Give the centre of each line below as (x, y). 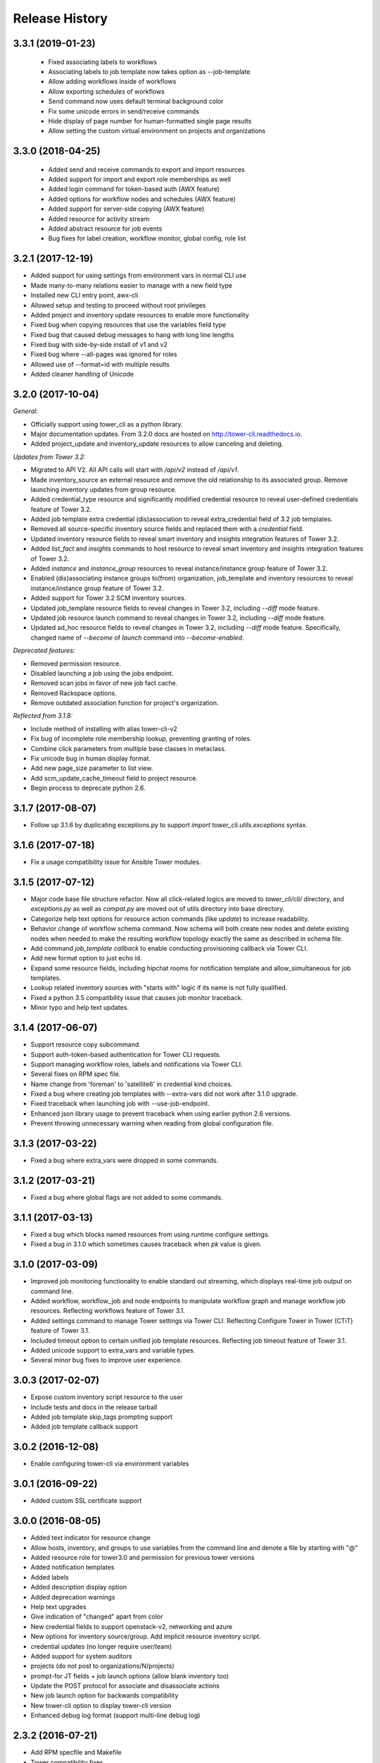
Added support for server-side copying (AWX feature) (126, 209)
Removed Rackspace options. (74, 693)
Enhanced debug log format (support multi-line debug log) (115, 1715)
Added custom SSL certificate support (86, 1501)
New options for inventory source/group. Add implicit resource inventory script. (146, 1637)
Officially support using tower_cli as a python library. (107, 424)
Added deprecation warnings (73, 1597)
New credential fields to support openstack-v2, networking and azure (132, 1626)
